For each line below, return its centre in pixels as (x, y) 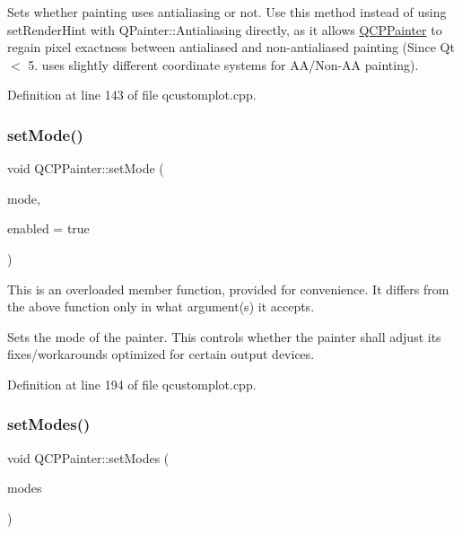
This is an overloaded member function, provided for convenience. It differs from (228, 289)
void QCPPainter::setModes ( (88, 457)
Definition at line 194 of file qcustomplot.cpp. (132, 384)
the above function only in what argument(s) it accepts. (161, 306)
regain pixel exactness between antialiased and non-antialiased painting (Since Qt (231, 47)
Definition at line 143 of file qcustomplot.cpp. (132, 95)
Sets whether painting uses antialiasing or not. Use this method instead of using (227, 12)
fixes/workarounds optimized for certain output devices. (161, 354)
